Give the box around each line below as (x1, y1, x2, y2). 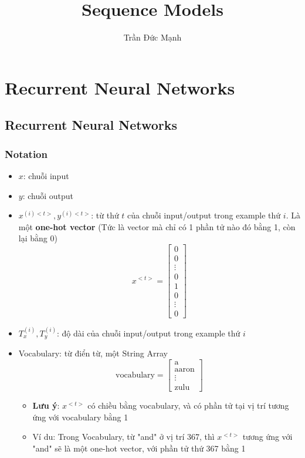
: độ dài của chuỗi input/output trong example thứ (57, 326, 240, 339)
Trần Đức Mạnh (123, 31, 182, 43)
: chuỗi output (22, 189, 74, 201)
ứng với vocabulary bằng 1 (32, 410, 128, 423)
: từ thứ (91, 209, 119, 221)
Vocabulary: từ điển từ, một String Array (18, 347, 168, 359)
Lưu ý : (32, 399, 60, 412)
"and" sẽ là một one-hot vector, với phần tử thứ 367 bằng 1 (32, 442, 246, 454)
